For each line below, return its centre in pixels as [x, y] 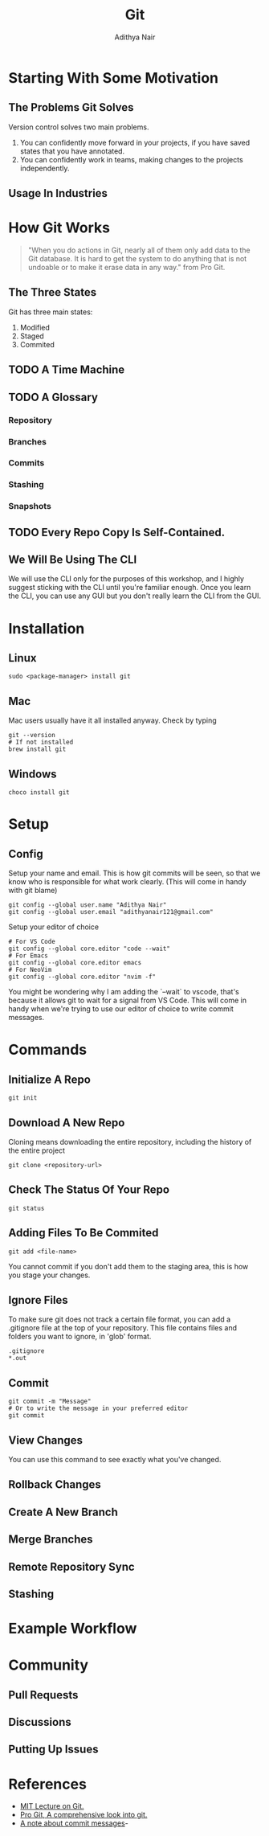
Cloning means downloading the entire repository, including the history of [130, 1141]
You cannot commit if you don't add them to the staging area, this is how [128, 1266]
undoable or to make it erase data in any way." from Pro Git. [126, 268]
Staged [32, 336]
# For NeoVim [30, 970]
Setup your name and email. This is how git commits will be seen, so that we [134, 873]
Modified [35, 327]
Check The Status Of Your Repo [89, 1190]
